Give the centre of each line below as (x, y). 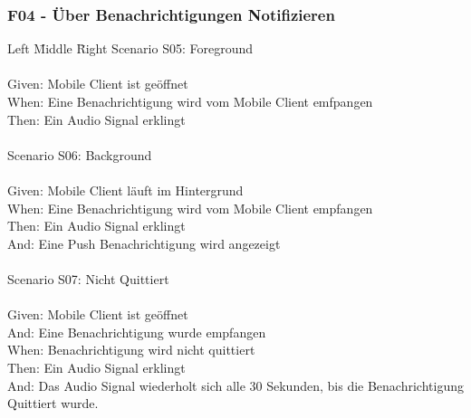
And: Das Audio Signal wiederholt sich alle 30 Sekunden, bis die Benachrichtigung (235, 385)
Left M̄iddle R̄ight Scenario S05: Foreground (130, 48)
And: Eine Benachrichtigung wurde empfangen (137, 332)
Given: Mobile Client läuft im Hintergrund (125, 190)
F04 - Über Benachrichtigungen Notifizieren (171, 14)
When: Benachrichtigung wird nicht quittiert (131, 350)
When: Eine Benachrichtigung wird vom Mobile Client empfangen (190, 208)
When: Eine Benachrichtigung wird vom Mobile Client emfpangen (190, 101)
